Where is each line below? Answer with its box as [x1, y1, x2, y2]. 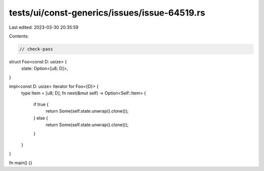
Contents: [9, 33, 29, 39]
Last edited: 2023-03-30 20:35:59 [9, 24, 79, 30]
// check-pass [19, 46, 53, 52]
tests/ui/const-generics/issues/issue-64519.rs [9, 7, 205, 18]
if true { [33, 101, 49, 107]
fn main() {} [9, 160, 33, 166]
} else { [33, 115, 48, 121]
